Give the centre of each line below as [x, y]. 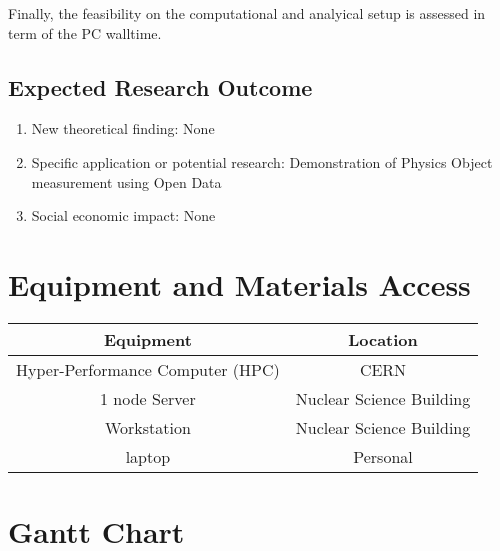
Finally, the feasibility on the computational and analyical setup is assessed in [247, 13]
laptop [148, 456]
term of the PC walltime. [85, 32]
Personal [383, 456]
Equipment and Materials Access [239, 283]
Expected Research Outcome [160, 86]
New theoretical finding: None [123, 128]
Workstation [147, 427]
